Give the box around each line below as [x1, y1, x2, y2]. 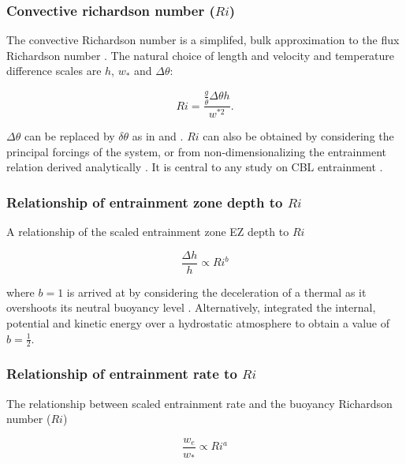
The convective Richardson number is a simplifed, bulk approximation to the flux [6, 32, 400, 48]
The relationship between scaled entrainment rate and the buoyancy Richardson [6, 395, 393, 411]
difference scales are [6, 62, 102, 79]
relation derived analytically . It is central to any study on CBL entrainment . [6, 159, 383, 175]
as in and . [132, 128, 184, 144]
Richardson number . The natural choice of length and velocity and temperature [6, 47, 395, 63]
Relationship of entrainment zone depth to [6, 192, 283, 211]
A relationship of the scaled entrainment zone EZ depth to [6, 223, 289, 240]
